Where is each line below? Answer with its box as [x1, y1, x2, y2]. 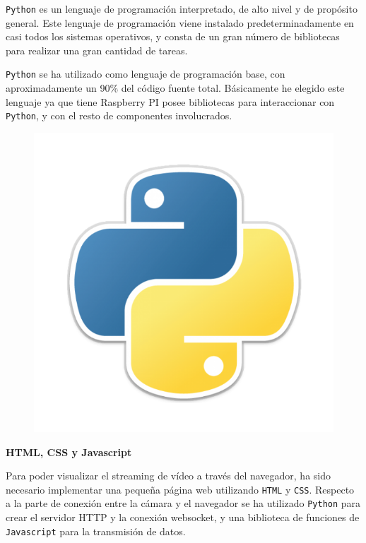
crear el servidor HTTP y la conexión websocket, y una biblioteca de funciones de [6, 510, 360, 525]
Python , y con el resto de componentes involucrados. [6, 108, 232, 123]
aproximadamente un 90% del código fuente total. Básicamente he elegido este [6, 80, 345, 95]
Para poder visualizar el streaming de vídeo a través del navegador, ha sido [6, 468, 331, 483]
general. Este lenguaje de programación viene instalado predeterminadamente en [6, 15, 354, 30]
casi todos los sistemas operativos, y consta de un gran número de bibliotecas [6, 29, 340, 44]
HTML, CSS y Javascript [6, 444, 132, 459]
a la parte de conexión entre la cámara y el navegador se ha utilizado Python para [6, 496, 361, 511]
